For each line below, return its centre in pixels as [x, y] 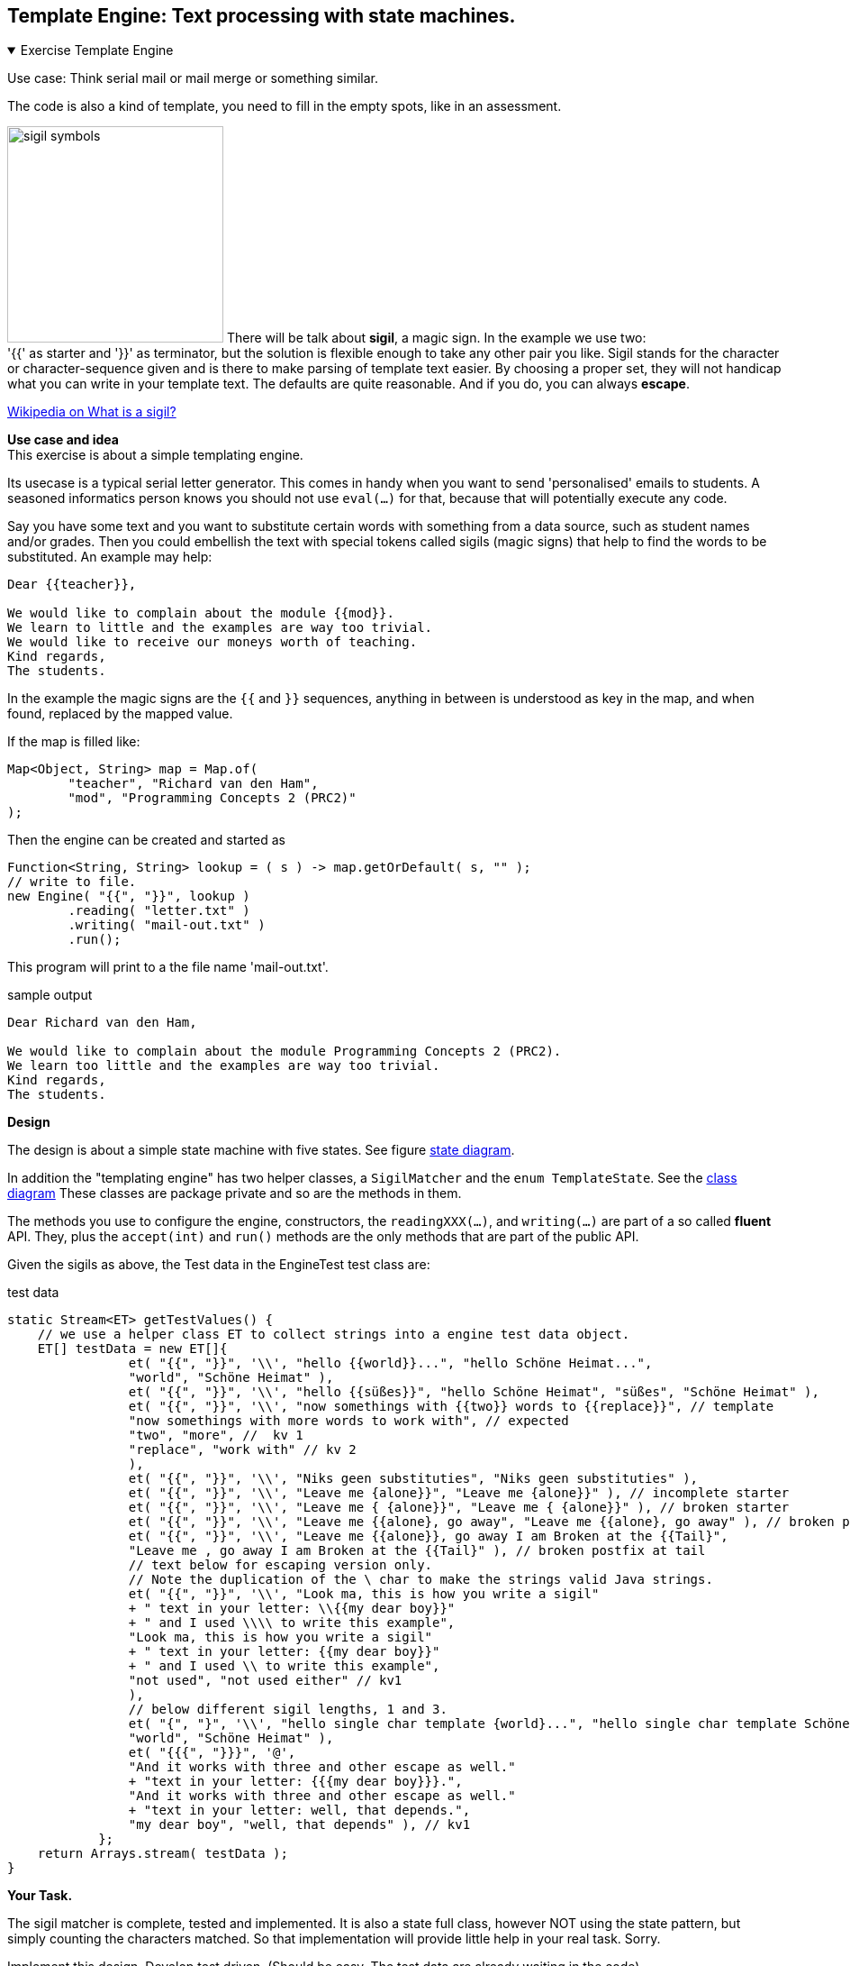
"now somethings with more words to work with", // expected [348, 1421]
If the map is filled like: [74, 742]
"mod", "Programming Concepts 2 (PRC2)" [212, 798]
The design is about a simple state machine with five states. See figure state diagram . [261, 1150]
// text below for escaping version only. [280, 1565]
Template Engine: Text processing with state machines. [262, 16]
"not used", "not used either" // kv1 [265, 1681]
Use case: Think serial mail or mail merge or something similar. [193, 78]
